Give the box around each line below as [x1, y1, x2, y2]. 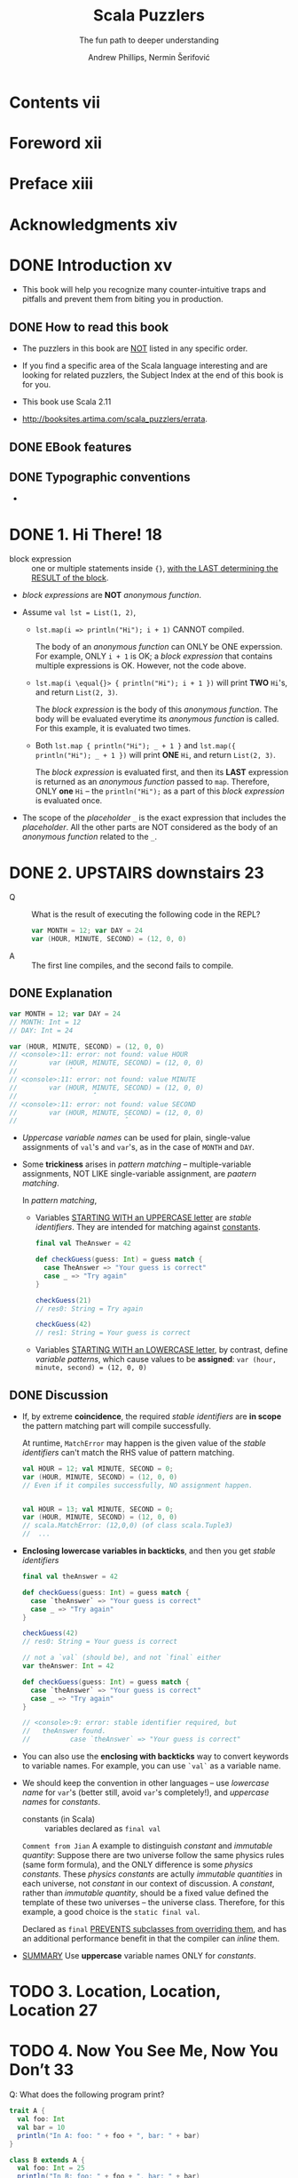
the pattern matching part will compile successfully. [21, 1420, 211, 1431]
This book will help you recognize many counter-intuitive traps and [21, 284, 266, 295]
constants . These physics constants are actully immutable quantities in [21, 1869, 283, 1879]
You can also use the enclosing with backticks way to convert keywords [21, 1751, 289, 1762]
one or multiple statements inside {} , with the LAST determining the [31, 563, 278, 574]
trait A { [9, 2107, 46, 2116]
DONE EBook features [9, 439, 132, 454]
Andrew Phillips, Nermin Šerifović [88, 52, 210, 62]
